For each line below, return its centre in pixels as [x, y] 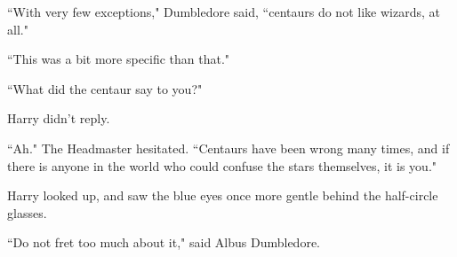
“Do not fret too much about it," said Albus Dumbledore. [164, 242]
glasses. [27, 212]
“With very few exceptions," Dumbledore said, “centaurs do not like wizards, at [224, 12]
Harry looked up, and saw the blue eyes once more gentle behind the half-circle [223, 195]
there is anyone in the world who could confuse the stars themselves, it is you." [222, 165]
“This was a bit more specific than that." [119, 59]
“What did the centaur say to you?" [105, 88]
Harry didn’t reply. [59, 118]
